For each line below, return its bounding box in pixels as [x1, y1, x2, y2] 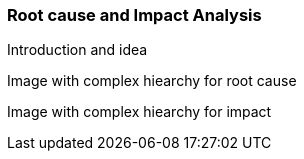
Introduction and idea [7, 41, 148, 59]
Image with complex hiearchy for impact [7, 103, 272, 121]
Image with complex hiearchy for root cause [7, 72, 297, 90]
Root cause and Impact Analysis [7, 5, 262, 25]
